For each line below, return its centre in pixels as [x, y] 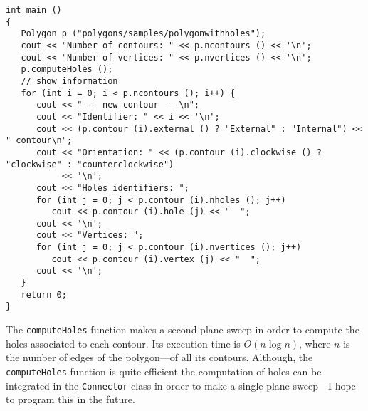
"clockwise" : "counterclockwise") [90, 164]
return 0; [44, 295]
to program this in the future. [70, 399]
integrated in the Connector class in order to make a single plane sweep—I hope [181, 385]
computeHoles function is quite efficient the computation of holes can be [164, 371]
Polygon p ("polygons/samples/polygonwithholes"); [143, 34]
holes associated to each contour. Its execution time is [123, 343]
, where [315, 343]
